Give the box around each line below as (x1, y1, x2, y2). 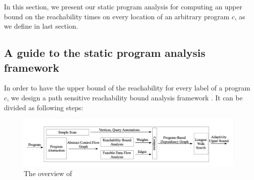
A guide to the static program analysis (4, 45, 206, 60)
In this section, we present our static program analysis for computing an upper (4, 1, 243, 11)
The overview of (24, 168, 72, 179)
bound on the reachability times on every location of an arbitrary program (4, 11, 230, 21)
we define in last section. (4, 21, 78, 31)
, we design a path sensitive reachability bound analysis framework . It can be (7, 92, 243, 102)
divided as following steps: (4, 102, 84, 112)
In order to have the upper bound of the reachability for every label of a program (4, 83, 251, 93)
